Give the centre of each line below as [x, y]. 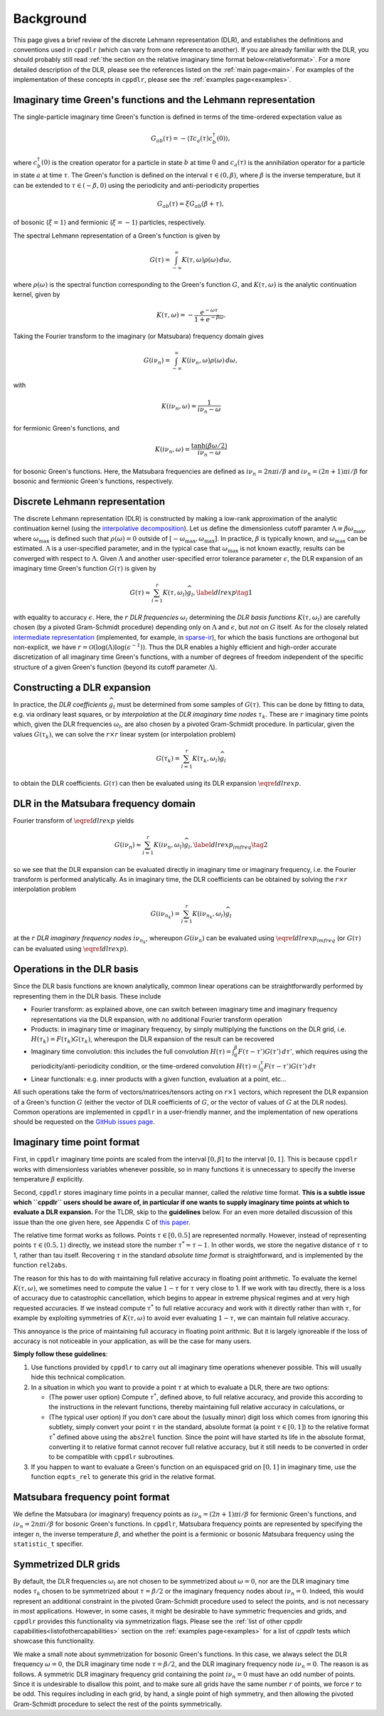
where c [25, 162]
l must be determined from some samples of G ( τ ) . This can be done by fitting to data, [239, 705]
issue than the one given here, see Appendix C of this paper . [102, 1222]
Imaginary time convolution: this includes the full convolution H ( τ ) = [131, 1051]
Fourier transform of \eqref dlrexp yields [74, 820]
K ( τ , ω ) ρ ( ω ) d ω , [207, 259]
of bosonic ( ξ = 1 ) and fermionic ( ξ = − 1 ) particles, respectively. [110, 222]
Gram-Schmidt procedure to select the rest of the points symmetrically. [118, 1704]
